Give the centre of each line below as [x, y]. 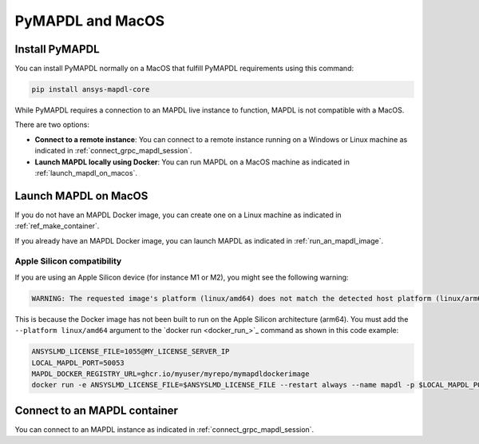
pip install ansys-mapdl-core [91, 89]
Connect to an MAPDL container [97, 410]
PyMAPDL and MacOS [90, 21]
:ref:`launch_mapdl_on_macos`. [86, 172]
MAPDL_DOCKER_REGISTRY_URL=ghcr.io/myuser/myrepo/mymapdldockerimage [170, 374]
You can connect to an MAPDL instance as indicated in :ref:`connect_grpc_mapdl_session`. [164, 429]
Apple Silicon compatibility [68, 261]
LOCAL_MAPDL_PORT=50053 [78, 363]
